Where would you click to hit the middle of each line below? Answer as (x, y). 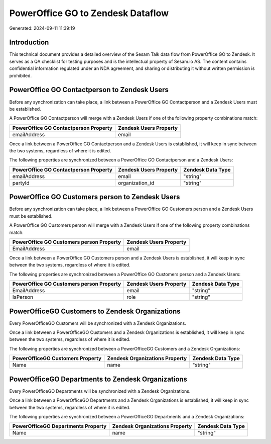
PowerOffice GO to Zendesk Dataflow (89, 13)
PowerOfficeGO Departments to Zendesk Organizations (98, 379)
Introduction (29, 42)
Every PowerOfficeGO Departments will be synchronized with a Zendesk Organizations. (100, 391)
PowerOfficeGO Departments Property (59, 426)
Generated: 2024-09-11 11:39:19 (42, 28)
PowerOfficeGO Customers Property (57, 359)
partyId (21, 183)
